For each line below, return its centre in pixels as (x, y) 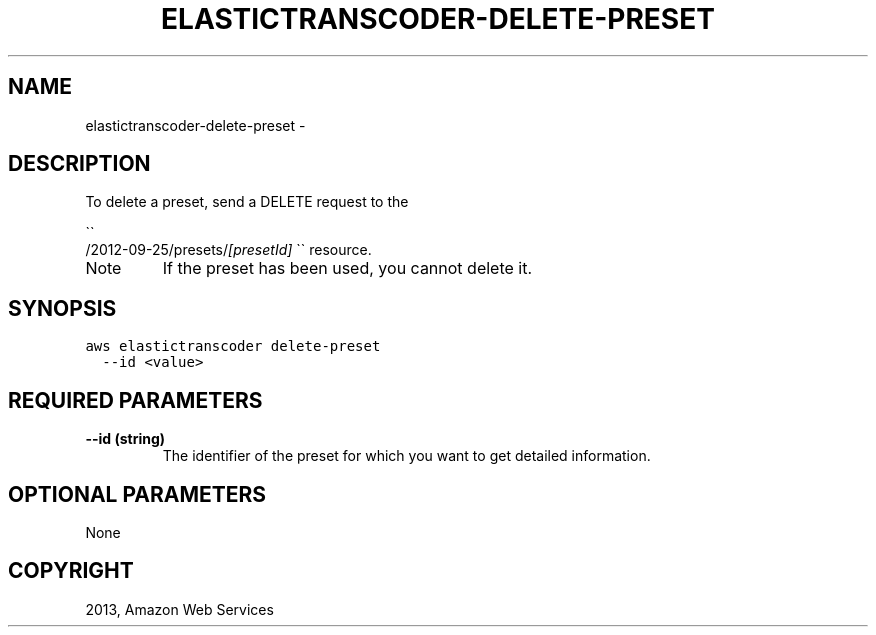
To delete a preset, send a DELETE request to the (247, 202)
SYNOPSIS (62, 308)
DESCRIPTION (79, 164)
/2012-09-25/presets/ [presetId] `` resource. (228, 250)
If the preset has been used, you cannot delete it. (347, 268)
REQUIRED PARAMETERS (135, 400)
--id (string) (125, 439)
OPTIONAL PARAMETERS (137, 494)
